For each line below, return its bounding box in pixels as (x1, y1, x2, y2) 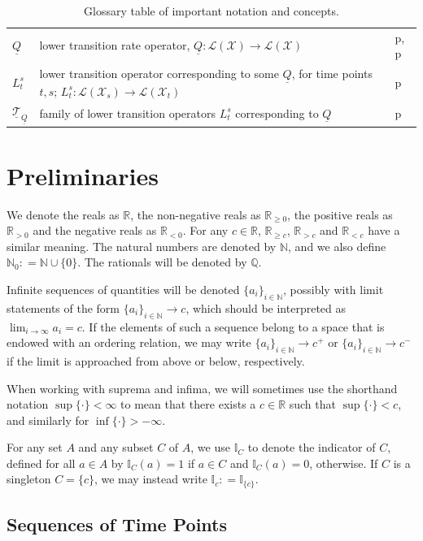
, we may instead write (94, 470, 207, 487)
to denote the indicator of (247, 439, 376, 456)
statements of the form (7, 299, 120, 316)
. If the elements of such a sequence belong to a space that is (81, 318, 385, 335)
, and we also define (288, 237, 386, 254)
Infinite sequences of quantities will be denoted (7, 280, 240, 297)
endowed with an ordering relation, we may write (7, 334, 251, 351)
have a (368, 222, 400, 239)
